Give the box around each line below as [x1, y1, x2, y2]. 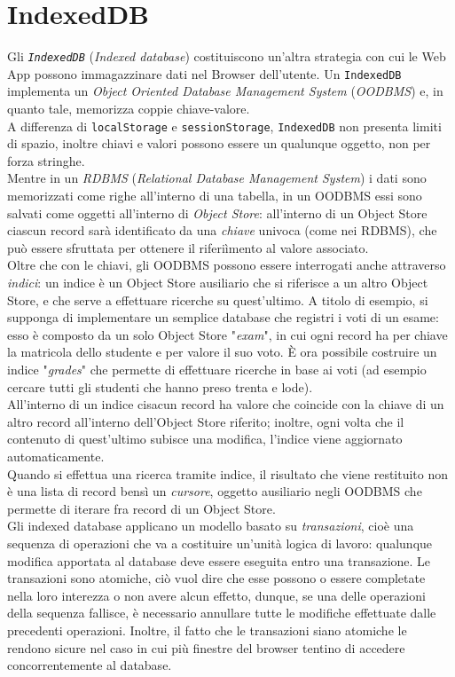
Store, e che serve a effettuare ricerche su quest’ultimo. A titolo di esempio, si [7, 290, 428, 309]
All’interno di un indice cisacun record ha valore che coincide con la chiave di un [7, 395, 444, 413]
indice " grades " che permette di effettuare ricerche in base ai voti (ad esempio [7, 360, 427, 378]
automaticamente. [7, 446, 105, 465]
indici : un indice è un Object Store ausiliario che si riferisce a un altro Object [7, 273, 428, 292]
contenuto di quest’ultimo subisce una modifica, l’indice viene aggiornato [7, 429, 403, 448]
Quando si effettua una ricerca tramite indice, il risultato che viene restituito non [7, 464, 449, 483]
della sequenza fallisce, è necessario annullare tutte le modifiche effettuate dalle [7, 603, 436, 622]
